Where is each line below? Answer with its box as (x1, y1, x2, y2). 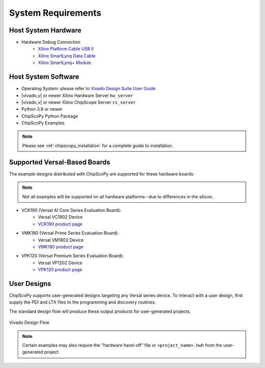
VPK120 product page (38, 267, 82, 273)
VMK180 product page (38, 244, 83, 249)
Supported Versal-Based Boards (9, 158, 110, 166)
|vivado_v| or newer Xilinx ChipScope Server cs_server (21, 99, 136, 105)
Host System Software (9, 73, 79, 81)
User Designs (9, 279, 52, 288)
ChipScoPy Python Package (21, 113, 79, 119)
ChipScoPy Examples (21, 120, 65, 126)
